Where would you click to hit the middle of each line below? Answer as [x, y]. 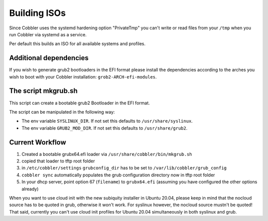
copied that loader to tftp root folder [58, 161]
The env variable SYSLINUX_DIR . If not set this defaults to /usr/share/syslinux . [107, 121]
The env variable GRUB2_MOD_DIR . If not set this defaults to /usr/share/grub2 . [104, 128]
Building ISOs [37, 13]
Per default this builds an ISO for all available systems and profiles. [77, 44]
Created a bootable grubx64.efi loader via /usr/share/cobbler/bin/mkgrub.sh [107, 154]
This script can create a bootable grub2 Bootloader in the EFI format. [79, 103]
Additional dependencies [49, 58]
